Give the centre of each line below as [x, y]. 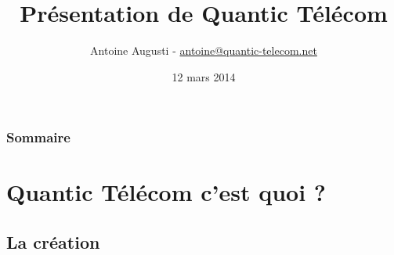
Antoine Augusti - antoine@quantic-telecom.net [204, 50]
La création [53, 242]
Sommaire [38, 137]
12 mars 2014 [204, 76]
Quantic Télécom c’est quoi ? [166, 192]
